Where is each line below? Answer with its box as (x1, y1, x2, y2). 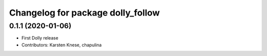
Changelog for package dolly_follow (9, 7, 160, 18)
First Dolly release (21, 35, 59, 41)
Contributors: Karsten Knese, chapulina (21, 42, 102, 48)
